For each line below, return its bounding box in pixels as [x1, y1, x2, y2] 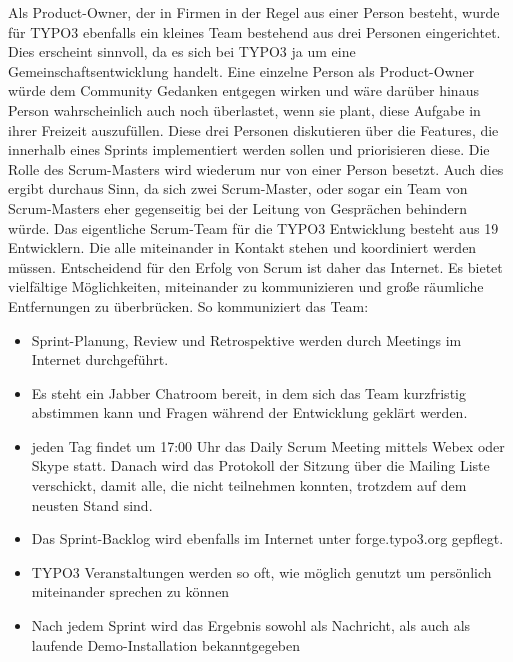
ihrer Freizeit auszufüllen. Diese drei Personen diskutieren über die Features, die [8, 119, 499, 140]
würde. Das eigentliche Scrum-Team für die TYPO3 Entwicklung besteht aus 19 [8, 217, 499, 238]
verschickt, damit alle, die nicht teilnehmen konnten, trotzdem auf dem [31, 475, 467, 496]
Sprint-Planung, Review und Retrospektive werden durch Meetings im [31, 329, 462, 350]
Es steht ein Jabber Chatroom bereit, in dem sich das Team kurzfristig [31, 382, 466, 403]
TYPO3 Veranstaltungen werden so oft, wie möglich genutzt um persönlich [31, 561, 492, 582]
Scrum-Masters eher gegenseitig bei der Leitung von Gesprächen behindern [8, 197, 467, 218]
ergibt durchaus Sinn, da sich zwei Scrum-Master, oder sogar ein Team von [8, 178, 468, 199]
